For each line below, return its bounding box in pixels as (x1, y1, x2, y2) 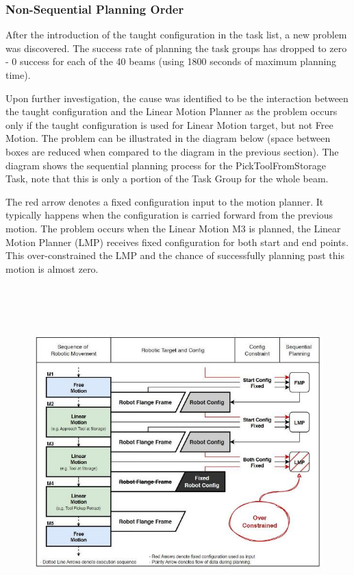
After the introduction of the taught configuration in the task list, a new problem (5, 27, 347, 42)
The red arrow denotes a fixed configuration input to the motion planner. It (5, 194, 324, 208)
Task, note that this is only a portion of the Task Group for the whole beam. (5, 171, 329, 186)
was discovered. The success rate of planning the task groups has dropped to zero (5, 40, 347, 55)
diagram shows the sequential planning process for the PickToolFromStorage (5, 158, 327, 172)
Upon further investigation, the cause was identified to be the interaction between (5, 90, 349, 105)
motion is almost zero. (5, 261, 99, 276)
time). (5, 68, 31, 82)
